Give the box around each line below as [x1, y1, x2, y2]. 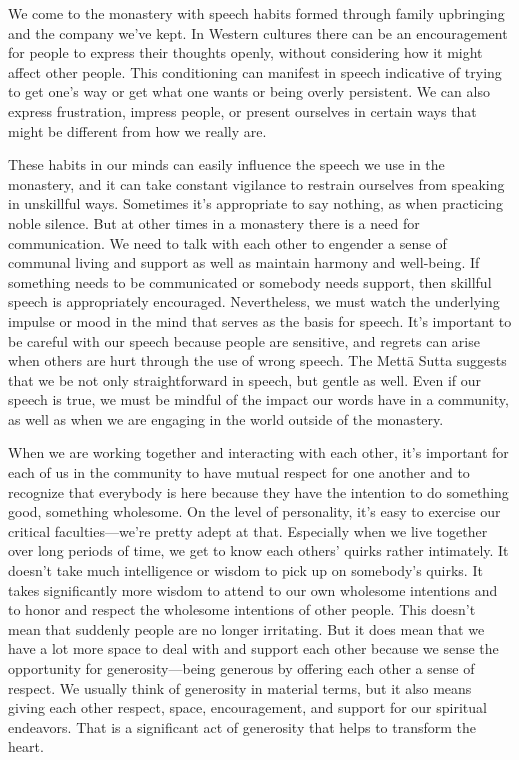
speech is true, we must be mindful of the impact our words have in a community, [8, 389, 509, 410]
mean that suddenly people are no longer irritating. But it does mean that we [8, 618, 485, 639]
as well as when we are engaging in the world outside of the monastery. [8, 408, 444, 429]
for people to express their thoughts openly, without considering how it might [8, 42, 483, 63]
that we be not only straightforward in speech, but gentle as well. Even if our [8, 369, 482, 390]
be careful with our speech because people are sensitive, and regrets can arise [8, 330, 480, 351]
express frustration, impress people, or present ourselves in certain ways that [8, 100, 477, 121]
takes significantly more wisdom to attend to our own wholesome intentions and [8, 579, 498, 600]
